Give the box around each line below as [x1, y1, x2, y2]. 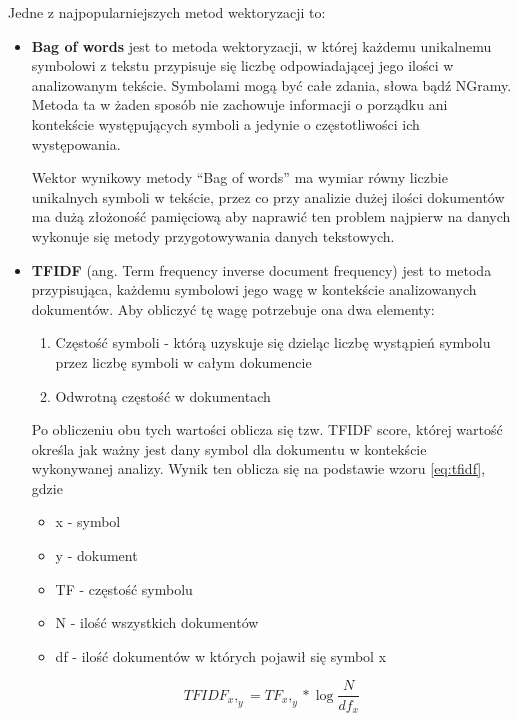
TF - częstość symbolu [55, 578, 193, 599]
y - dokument [55, 545, 138, 566]
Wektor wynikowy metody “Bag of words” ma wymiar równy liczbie [31, 167, 448, 188]
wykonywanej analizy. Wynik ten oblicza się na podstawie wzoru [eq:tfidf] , [31, 458, 486, 479]
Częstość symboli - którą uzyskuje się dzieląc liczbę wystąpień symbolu [55, 332, 491, 353]
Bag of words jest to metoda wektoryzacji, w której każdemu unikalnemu [31, 35, 492, 56]
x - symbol [55, 511, 121, 532]
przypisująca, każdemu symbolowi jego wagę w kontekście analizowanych [31, 279, 477, 300]
